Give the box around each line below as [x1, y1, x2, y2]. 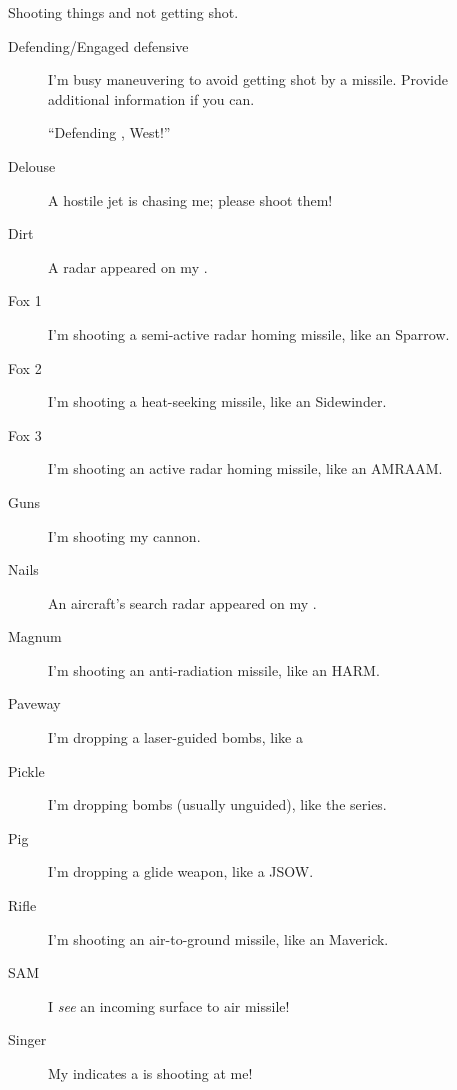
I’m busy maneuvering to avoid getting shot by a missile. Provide [48, 69, 448, 90]
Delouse [8, 155, 56, 176]
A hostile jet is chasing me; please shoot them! [48, 189, 333, 210]
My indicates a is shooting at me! [48, 1063, 253, 1083]
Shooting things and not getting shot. [8, 2, 239, 22]
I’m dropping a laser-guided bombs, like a [48, 727, 303, 748]
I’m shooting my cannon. [48, 525, 201, 546]
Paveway [8, 693, 61, 714]
